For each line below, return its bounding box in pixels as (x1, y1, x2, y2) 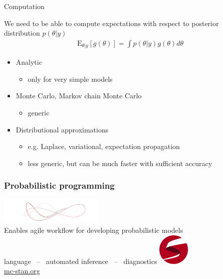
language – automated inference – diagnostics (4, 255, 157, 266)
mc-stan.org (4, 265, 40, 276)
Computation (4, 1, 45, 11)
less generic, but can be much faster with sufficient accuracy (28, 158, 212, 168)
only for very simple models (28, 73, 113, 84)
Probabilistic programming (4, 179, 115, 192)
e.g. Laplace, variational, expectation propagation (28, 141, 180, 152)
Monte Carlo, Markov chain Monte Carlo (16, 90, 142, 101)
